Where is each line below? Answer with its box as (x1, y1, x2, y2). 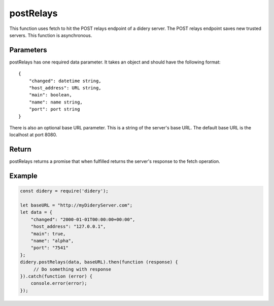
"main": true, (30, 231, 66, 236)
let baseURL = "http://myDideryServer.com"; (20, 202, 133, 208)
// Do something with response (33, 266, 112, 272)
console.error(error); (30, 281, 87, 286)
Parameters (9, 46, 47, 54)
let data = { (20, 210, 53, 215)
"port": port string (28, 107, 80, 112)
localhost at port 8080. (9, 132, 57, 138)
